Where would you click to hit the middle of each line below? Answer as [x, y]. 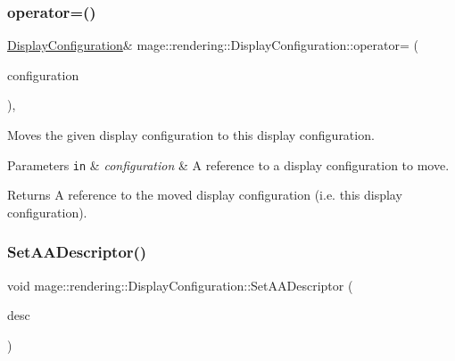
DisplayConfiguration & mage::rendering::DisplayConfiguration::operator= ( [213, 45]
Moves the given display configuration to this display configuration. [191, 135]
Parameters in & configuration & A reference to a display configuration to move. [228, 164]
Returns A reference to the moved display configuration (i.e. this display [205, 195]
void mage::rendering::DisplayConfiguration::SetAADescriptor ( [180, 285]
